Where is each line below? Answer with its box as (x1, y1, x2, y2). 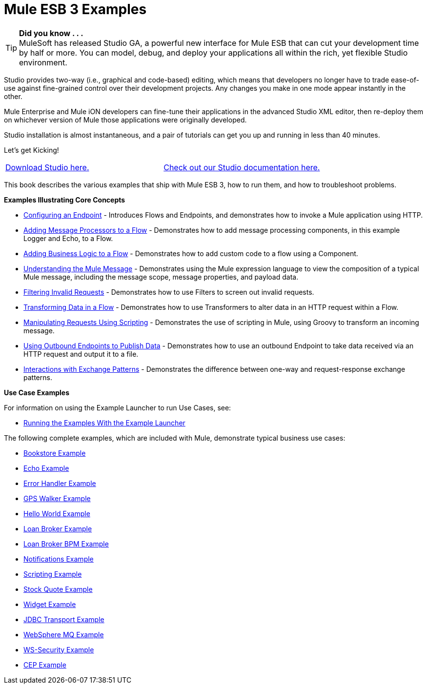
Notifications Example (23, 554, 94, 563)
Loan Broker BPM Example (23, 539, 109, 548)
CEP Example (23, 660, 66, 669)
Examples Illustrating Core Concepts (4, 195, 125, 204)
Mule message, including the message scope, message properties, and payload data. (23, 272, 299, 281)
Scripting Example (23, 569, 82, 578)
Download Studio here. (5, 162, 89, 172)
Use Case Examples (4, 388, 70, 397)
